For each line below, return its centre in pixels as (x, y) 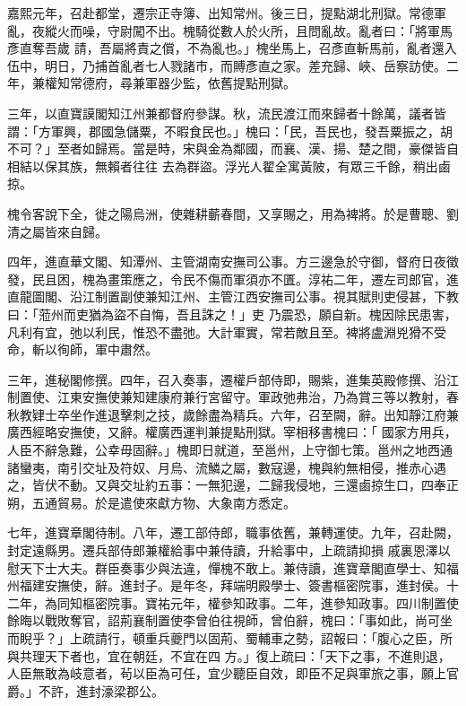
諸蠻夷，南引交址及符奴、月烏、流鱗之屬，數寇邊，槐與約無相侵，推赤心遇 (227, 467)
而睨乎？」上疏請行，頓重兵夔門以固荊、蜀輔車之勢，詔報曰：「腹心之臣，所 (230, 638)
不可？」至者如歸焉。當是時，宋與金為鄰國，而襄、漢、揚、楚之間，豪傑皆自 (233, 148)
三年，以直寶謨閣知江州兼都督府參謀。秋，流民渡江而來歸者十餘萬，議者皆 (227, 113)
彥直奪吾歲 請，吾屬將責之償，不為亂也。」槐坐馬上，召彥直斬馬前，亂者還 (226, 48)
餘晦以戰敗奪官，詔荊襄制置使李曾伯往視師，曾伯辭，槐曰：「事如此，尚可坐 (230, 620)
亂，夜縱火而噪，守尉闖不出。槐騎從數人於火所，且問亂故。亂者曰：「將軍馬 (230, 30)
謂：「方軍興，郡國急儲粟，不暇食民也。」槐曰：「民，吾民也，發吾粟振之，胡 (230, 131)
